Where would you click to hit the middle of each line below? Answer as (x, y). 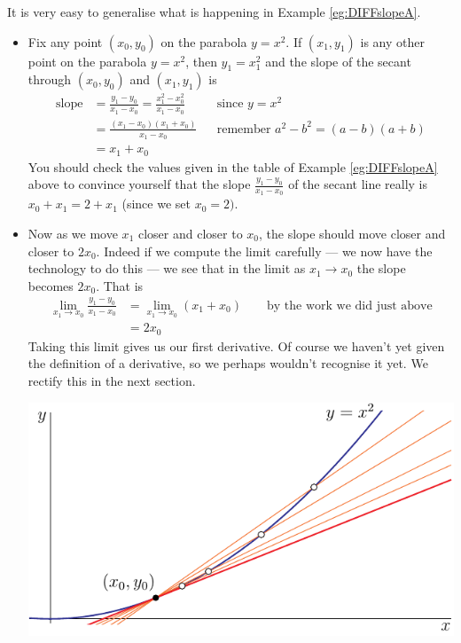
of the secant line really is (358, 184)
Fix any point (65, 41)
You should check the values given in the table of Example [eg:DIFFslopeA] (233, 166)
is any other (392, 41)
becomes (51, 285)
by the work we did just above (350, 306)
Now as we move (73, 234)
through (50, 79)
